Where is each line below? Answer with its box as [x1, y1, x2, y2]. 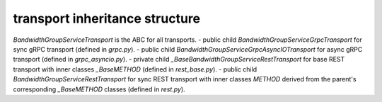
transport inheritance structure [13, 11, 201, 26]
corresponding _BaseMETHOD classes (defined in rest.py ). [13, 85, 185, 93]
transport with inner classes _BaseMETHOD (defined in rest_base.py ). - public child [13, 64, 257, 74]
